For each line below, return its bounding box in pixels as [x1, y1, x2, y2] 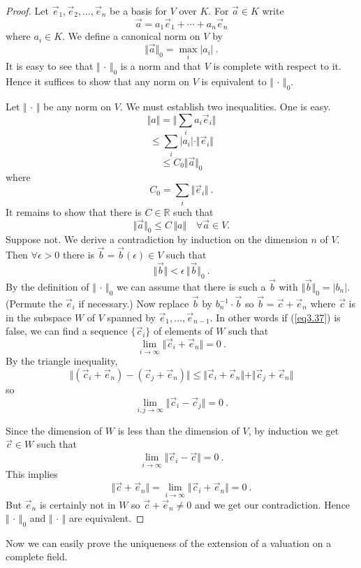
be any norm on [43, 99, 111, 113]
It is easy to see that [6, 59, 94, 73]
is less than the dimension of [117, 423, 240, 437]
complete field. [6, 549, 68, 564]
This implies [6, 467, 58, 481]
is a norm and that [120, 59, 202, 73]
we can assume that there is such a [116, 279, 266, 293]
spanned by [107, 310, 156, 324]
